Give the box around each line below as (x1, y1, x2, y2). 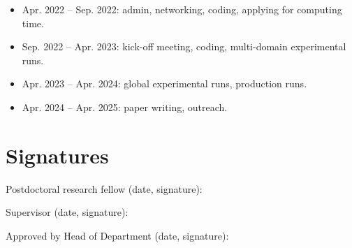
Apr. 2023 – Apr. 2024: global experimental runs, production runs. (22, 76, 307, 91)
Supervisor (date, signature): (6, 205, 129, 219)
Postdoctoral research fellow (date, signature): (6, 181, 203, 196)
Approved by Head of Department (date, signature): (6, 228, 229, 242)
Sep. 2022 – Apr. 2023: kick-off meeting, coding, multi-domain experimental (22, 39, 346, 54)
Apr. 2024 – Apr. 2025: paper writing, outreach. (22, 99, 228, 114)
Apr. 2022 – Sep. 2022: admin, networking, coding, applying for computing (22, 2, 342, 16)
